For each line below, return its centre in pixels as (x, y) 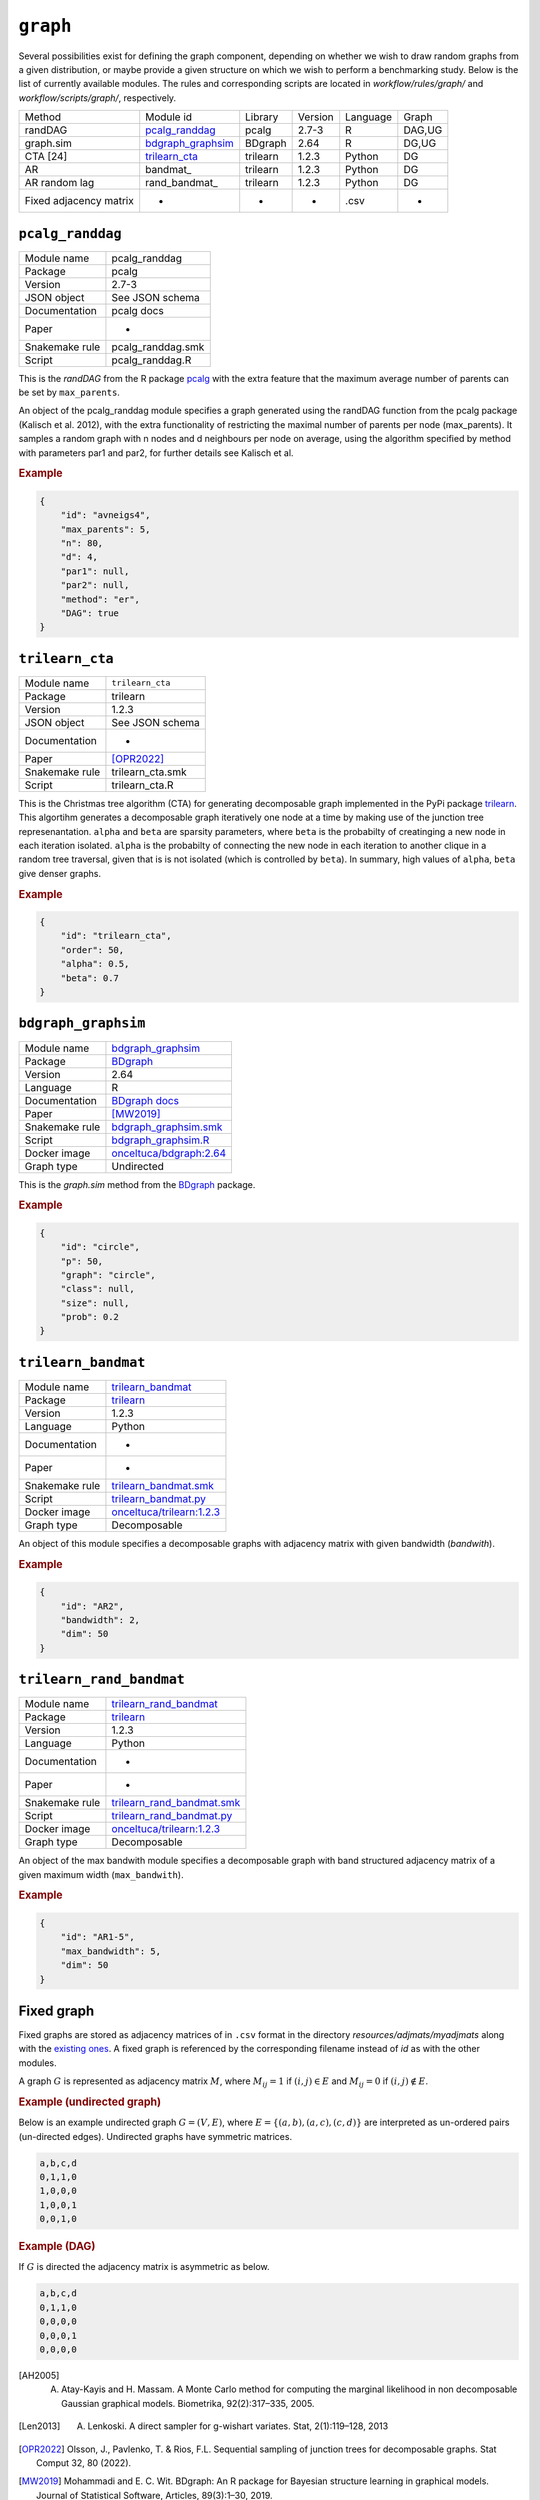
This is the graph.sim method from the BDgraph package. (137, 1184)
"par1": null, (95, 571)
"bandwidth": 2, (100, 1620)
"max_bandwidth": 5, (111, 1951)
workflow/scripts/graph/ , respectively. (97, 97)
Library (262, 117)
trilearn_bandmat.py (159, 1498)
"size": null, (95, 1303)
